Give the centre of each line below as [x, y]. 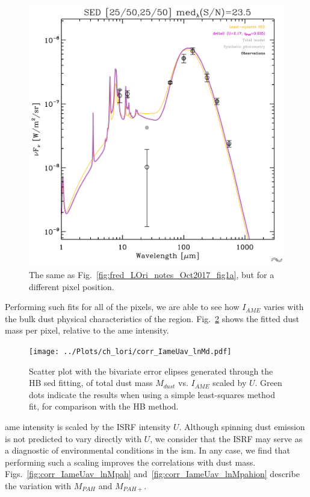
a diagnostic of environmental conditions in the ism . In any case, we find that [148, 450]
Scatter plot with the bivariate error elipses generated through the [151, 371]
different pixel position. [72, 286]
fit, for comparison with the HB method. [104, 406]
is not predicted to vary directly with [73, 438]
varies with [284, 307]
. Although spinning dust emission [242, 427]
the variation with [38, 486]
